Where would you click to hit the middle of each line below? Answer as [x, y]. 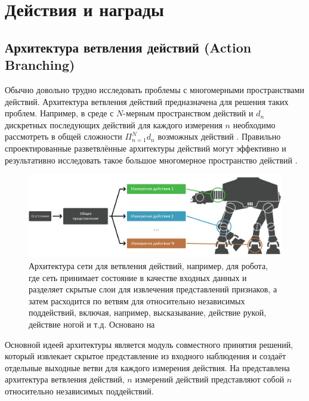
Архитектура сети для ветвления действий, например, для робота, [149, 265]
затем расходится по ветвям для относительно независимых [137, 300]
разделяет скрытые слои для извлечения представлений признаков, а [153, 289]
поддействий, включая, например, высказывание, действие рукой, [148, 312]
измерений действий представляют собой [210, 379]
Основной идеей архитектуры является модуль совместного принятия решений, [149, 344]
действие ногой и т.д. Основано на [92, 324]
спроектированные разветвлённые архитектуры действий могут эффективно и [146, 148]
